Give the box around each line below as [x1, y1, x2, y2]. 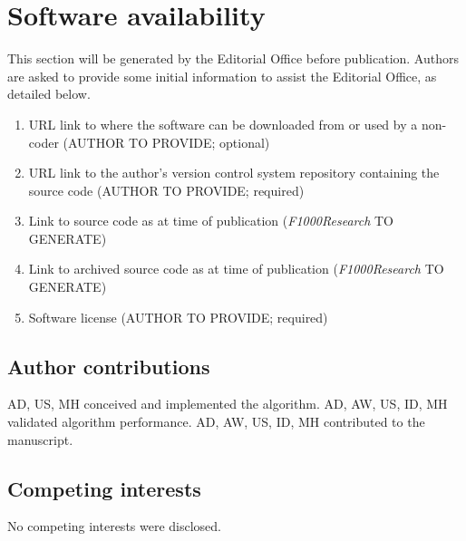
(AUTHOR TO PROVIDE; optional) [63, 132, 270, 151]
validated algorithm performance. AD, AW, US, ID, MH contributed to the [7, 412, 425, 431]
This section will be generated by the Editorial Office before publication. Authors [7, 49, 459, 68]
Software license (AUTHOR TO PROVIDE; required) [28, 307, 328, 326]
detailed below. [7, 84, 91, 103]
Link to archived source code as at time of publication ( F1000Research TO [28, 259, 444, 278]
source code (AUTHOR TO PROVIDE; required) [28, 180, 305, 199]
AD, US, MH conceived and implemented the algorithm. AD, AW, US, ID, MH [7, 394, 448, 413]
